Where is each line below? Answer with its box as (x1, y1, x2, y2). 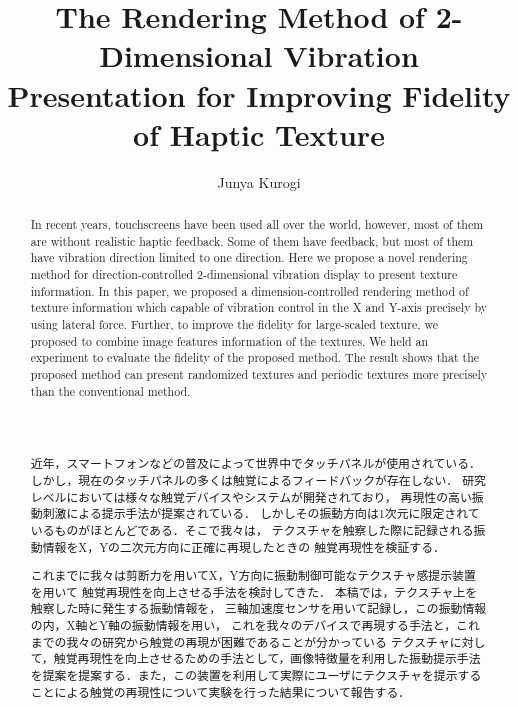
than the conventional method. (30, 382, 191, 399)
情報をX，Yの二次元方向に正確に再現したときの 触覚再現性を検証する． (42, 538, 445, 555)
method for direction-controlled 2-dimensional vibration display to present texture (30, 266, 458, 283)
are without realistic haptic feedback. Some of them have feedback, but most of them (30, 232, 474, 249)
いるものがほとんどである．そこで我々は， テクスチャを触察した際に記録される (30, 521, 474, 538)
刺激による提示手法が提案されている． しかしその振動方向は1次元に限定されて (42, 505, 480, 522)
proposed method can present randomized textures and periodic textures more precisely (30, 365, 488, 382)
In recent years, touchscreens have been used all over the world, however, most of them (30, 216, 484, 233)
